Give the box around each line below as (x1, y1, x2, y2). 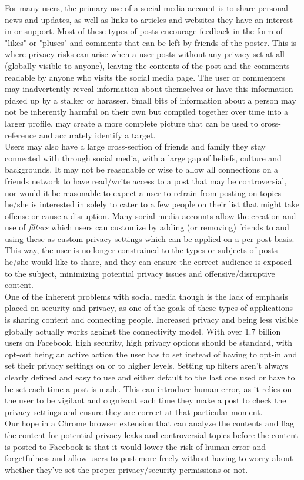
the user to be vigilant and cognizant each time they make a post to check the (5, 394, 286, 406)
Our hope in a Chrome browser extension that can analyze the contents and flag (5, 417, 294, 429)
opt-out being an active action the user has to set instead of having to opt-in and (5, 347, 298, 360)
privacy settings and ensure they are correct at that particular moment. (5, 405, 263, 418)
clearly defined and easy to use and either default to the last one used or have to (5, 371, 295, 383)
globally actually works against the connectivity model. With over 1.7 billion (5, 325, 281, 337)
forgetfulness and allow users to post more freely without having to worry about (5, 452, 293, 464)
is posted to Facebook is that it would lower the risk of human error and (5, 440, 266, 452)
